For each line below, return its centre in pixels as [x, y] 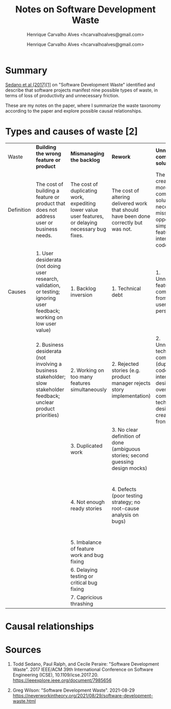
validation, [48, 285]
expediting [83, 203]
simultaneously [89, 389]
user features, [87, 216]
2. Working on [87, 370]
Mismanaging [87, 153]
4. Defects [124, 489]
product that [51, 203]
